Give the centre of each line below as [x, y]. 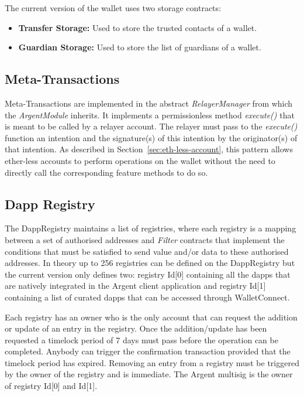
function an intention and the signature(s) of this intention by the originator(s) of [151, 137]
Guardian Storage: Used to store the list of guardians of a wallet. [140, 47]
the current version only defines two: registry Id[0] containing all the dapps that [148, 274]
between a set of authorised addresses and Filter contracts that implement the [145, 239]
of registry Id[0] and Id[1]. [51, 386]
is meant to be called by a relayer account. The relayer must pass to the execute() [151, 126]
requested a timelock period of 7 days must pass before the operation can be [141, 339]
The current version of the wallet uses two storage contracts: [113, 8]
